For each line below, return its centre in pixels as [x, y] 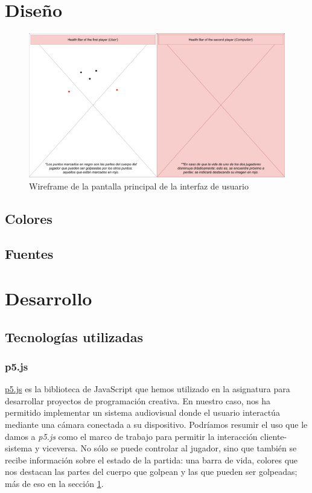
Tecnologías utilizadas [74, 336]
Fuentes [29, 254]
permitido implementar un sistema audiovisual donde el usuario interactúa [142, 412]
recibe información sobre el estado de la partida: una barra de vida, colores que [151, 460]
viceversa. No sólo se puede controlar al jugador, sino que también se [169, 448]
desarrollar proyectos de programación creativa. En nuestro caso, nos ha [138, 400]
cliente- [274, 436]
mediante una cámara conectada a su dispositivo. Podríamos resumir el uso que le [156, 424]
